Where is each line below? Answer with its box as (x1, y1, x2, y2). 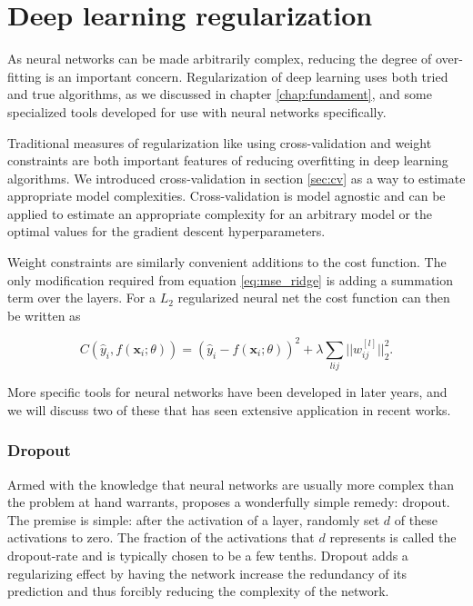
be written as (7, 305, 81, 324)
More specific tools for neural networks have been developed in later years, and (7, 382, 448, 402)
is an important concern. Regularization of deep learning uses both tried (45, 66, 448, 85)
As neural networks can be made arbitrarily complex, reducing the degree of (7, 49, 432, 68)
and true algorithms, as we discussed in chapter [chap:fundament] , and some (7, 84, 432, 104)
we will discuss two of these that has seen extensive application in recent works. (7, 400, 451, 419)
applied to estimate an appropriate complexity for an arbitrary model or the (7, 204, 433, 223)
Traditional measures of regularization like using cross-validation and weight (7, 133, 432, 152)
